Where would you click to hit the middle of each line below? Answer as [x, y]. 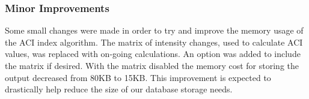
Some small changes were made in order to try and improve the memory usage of [154, 30]
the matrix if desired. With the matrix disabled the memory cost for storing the [152, 65]
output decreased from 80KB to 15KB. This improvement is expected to [138, 77]
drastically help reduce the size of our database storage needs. [119, 89]
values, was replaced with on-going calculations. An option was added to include [153, 54]
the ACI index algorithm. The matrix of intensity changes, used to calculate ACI [154, 42]
